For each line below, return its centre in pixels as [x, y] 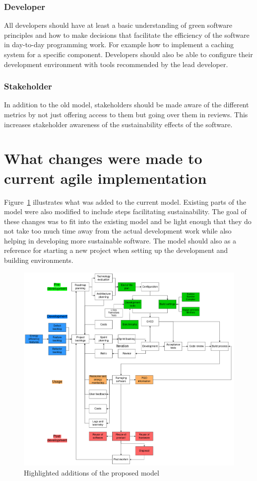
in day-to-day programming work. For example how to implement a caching [119, 44]
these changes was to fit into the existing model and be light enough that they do [128, 221]
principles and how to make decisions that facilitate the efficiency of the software [127, 35]
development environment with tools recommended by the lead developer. [116, 64]
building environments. [39, 260]
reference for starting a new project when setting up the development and [116, 250]
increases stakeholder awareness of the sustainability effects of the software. [118, 124]
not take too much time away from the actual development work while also [118, 231]
